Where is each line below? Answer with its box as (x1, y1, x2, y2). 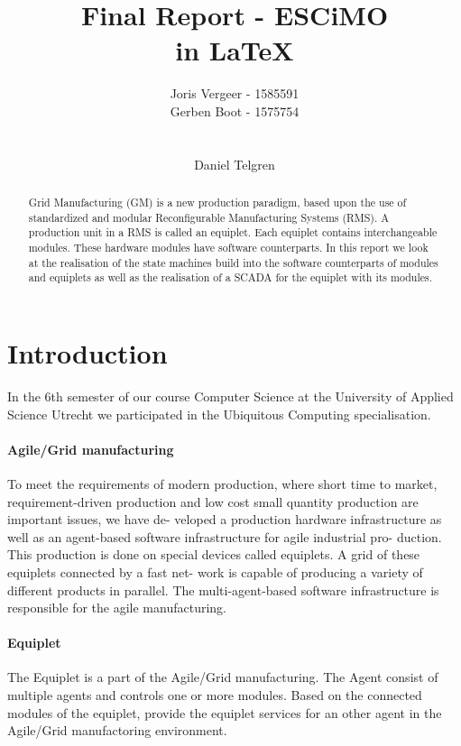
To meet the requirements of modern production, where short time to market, (7, 474, 438, 493)
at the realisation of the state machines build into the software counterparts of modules (28, 254, 438, 270)
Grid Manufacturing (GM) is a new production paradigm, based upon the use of (28, 195, 407, 210)
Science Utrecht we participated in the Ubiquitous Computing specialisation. (7, 404, 431, 423)
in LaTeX (175, 32, 294, 69)
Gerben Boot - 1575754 (170, 101, 300, 120)
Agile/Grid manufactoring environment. (7, 721, 227, 740)
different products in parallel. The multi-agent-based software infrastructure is (7, 580, 439, 599)
